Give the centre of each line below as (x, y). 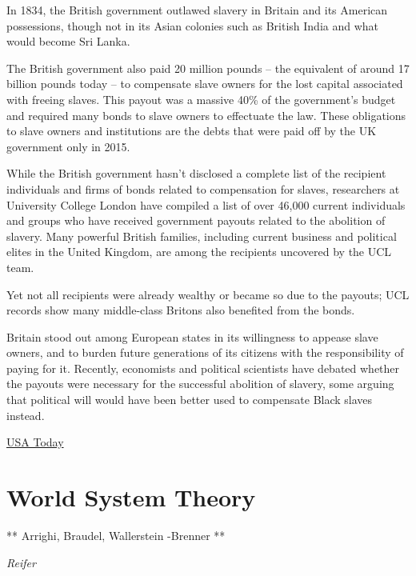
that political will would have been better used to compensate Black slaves (190, 400)
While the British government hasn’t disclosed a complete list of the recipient (196, 173)
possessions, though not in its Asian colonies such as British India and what (193, 25)
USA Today (35, 442)
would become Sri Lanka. (68, 41)
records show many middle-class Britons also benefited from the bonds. (181, 310)
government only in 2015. (68, 146)
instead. (26, 415)
